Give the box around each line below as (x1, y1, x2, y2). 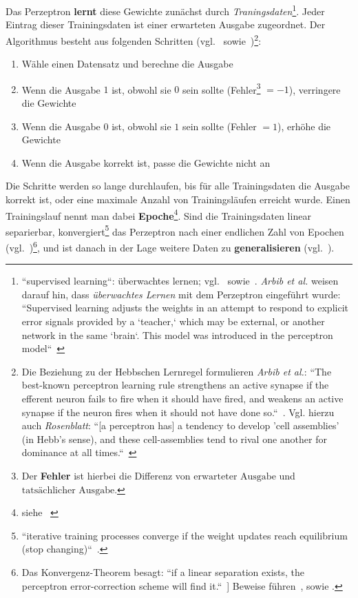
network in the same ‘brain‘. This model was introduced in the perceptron (21, 327, 333, 342)
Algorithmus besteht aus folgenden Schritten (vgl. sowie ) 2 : (6, 31, 262, 48)
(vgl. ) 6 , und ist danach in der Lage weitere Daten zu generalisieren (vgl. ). (6, 238, 335, 254)
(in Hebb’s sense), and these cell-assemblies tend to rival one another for (21, 431, 327, 446)
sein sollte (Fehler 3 (182, 80, 261, 96)
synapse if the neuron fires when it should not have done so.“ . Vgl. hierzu (21, 404, 335, 419)
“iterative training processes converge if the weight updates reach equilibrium (21, 528, 348, 542)
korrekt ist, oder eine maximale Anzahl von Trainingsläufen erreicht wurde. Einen (6, 192, 350, 206)
